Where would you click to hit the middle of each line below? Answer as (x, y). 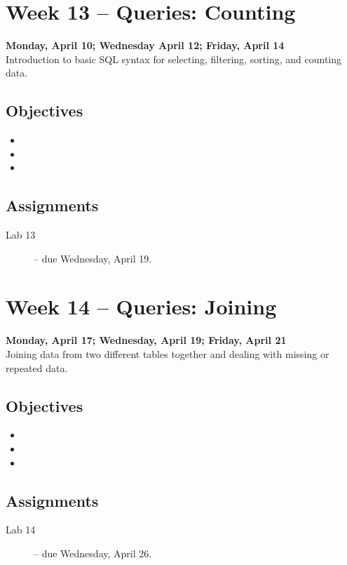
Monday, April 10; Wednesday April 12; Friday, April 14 (145, 45)
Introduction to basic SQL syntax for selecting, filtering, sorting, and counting (174, 59)
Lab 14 (21, 530)
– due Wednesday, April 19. (93, 258)
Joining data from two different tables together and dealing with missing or (168, 354)
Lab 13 (21, 235)
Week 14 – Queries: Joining (141, 306)
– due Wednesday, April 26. (93, 553)
